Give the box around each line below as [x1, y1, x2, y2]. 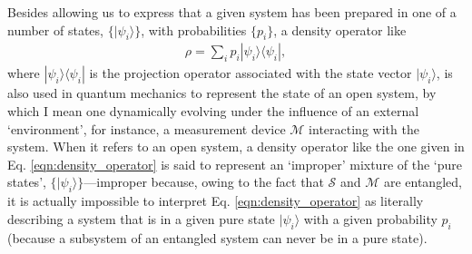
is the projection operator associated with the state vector [89, 63, 412, 83]
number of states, [7, 20, 103, 39]
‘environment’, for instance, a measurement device [7, 119, 286, 138]
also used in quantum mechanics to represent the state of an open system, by [7, 83, 437, 103]
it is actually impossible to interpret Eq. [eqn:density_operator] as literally [7, 191, 424, 210]
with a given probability [303, 209, 438, 228]
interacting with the [309, 119, 419, 138]
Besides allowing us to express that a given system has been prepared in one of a [7, 3, 457, 21]
